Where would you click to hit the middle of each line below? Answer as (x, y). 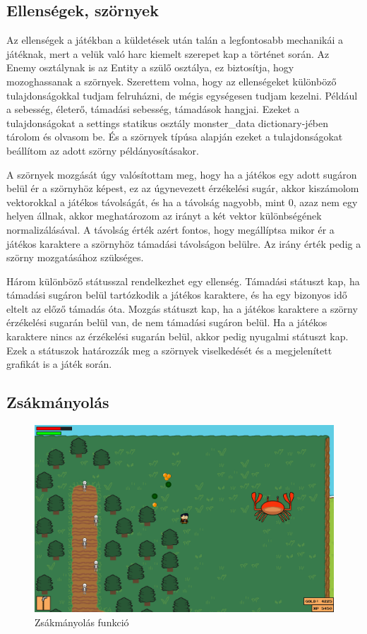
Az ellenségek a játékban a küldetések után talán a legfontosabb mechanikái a (175, 40)
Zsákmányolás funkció (82, 622)
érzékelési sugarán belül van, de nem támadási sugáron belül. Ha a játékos (167, 322)
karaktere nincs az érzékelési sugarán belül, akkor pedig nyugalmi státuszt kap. (178, 336)
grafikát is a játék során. (59, 364)
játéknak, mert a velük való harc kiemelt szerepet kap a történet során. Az (168, 53)
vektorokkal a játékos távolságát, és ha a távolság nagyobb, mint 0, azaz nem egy (182, 202)
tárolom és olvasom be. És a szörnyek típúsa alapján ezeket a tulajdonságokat (175, 137)
